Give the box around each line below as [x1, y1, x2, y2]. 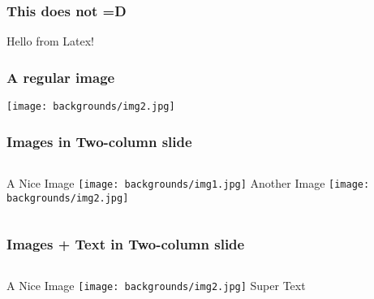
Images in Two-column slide [6, 131, 192, 151]
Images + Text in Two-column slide [6, 234, 245, 254]
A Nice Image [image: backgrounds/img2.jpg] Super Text [6, 277, 306, 294]
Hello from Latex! [6, 32, 94, 50]
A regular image [6, 67, 115, 87]
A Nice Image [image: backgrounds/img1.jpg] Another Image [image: [6, 174, 370, 191]
